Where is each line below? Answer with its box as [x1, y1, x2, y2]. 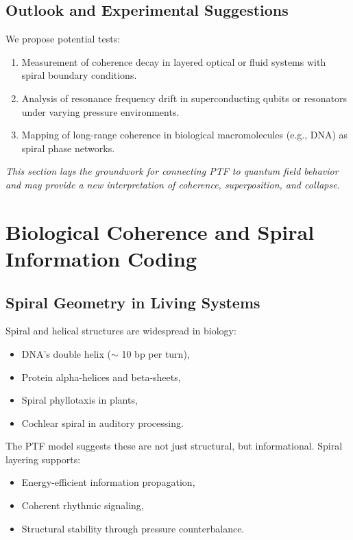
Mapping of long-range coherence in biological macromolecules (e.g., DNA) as [21, 127, 348, 142]
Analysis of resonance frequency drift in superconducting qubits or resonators [21, 90, 347, 105]
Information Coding [5, 244, 197, 272]
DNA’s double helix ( [21, 346, 111, 360]
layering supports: [5, 452, 81, 466]
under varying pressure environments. [21, 104, 180, 119]
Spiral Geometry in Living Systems [5, 291, 260, 312]
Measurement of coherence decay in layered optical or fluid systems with [21, 54, 326, 69]
